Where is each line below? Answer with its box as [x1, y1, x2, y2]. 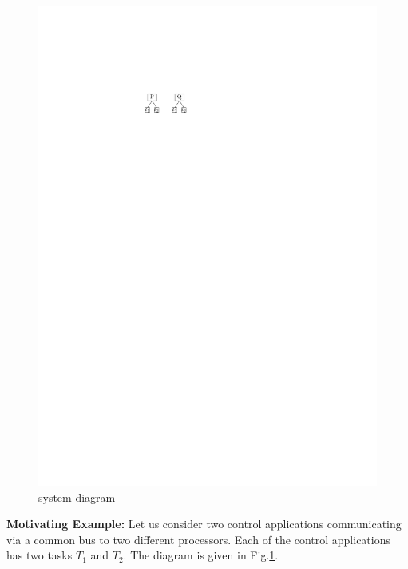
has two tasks [6, 547, 73, 563]
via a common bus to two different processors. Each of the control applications [6, 531, 390, 547]
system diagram [38, 488, 116, 505]
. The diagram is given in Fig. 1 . [123, 547, 279, 563]
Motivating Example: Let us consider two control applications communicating [6, 515, 402, 532]
